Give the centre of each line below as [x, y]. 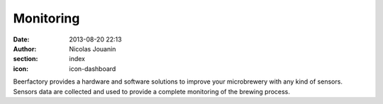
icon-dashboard [93, 69]
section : [26, 59]
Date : [21, 39]
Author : [25, 48]
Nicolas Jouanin [93, 48]
